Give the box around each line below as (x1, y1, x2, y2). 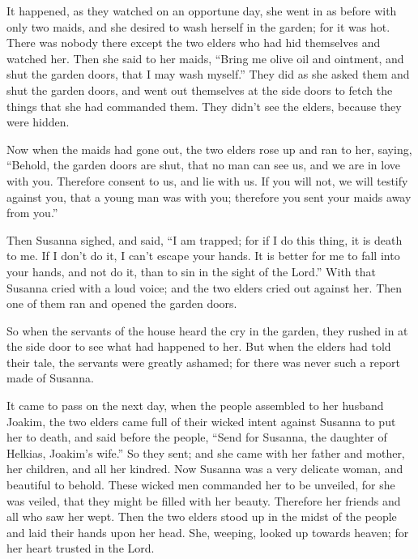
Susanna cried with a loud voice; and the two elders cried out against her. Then (6, 279, 403, 296)
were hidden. (6, 113, 70, 130)
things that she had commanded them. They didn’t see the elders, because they (6, 97, 402, 114)
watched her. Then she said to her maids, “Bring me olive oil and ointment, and (6, 49, 404, 66)
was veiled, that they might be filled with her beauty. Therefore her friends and (6, 492, 401, 509)
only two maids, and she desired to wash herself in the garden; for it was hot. (6, 18, 390, 35)
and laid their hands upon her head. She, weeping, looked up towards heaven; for (6, 523, 409, 540)
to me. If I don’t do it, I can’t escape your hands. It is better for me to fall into (6, 247, 400, 264)
